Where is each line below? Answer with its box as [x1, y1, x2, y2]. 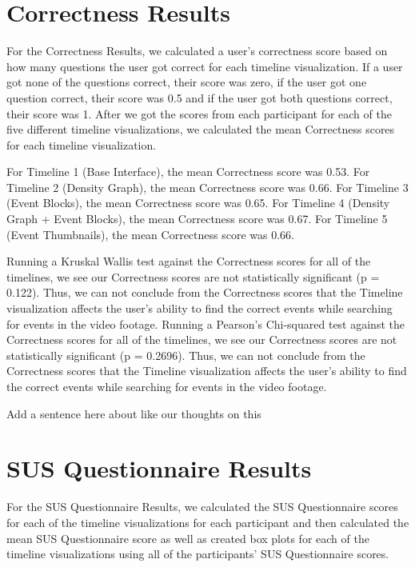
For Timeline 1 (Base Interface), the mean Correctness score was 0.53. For [6, 163, 370, 180]
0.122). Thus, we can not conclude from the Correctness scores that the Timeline [6, 284, 403, 301]
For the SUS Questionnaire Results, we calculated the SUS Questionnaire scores [6, 498, 398, 515]
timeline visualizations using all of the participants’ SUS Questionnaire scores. [6, 545, 389, 562]
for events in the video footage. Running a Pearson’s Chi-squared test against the [6, 315, 405, 332]
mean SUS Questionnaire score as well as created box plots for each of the [6, 529, 369, 546]
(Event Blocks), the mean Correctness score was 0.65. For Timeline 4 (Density [6, 194, 390, 211]
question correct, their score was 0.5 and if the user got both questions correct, [6, 89, 393, 106]
